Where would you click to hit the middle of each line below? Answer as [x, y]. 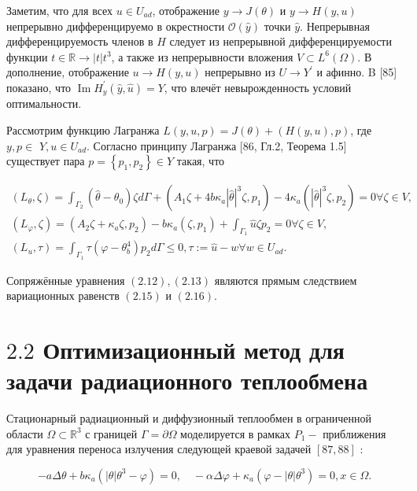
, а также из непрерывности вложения [202, 56]
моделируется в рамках [235, 433]
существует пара [46, 161]
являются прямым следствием [286, 280]
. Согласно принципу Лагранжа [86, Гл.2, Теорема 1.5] [217, 145]
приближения [354, 433]
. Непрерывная [335, 26]
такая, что [201, 161]
